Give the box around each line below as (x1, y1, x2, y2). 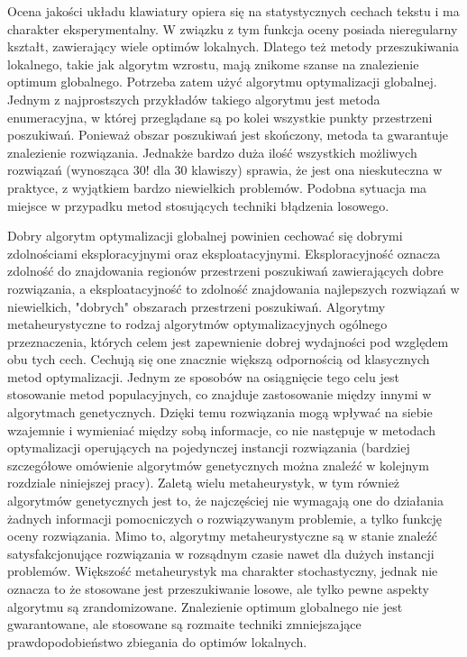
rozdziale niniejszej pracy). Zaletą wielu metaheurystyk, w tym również (7, 473, 400, 492)
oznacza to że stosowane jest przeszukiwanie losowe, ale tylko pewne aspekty (7, 579, 429, 598)
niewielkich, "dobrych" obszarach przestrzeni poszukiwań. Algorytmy (7, 297, 386, 315)
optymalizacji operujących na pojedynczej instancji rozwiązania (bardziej (7, 438, 410, 457)
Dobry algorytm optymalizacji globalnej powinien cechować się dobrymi (7, 226, 403, 245)
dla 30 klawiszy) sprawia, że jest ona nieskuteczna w (153, 160, 443, 179)
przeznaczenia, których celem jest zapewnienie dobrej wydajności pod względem (7, 332, 449, 351)
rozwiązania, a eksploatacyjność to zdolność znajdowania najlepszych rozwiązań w (7, 278, 460, 297)
